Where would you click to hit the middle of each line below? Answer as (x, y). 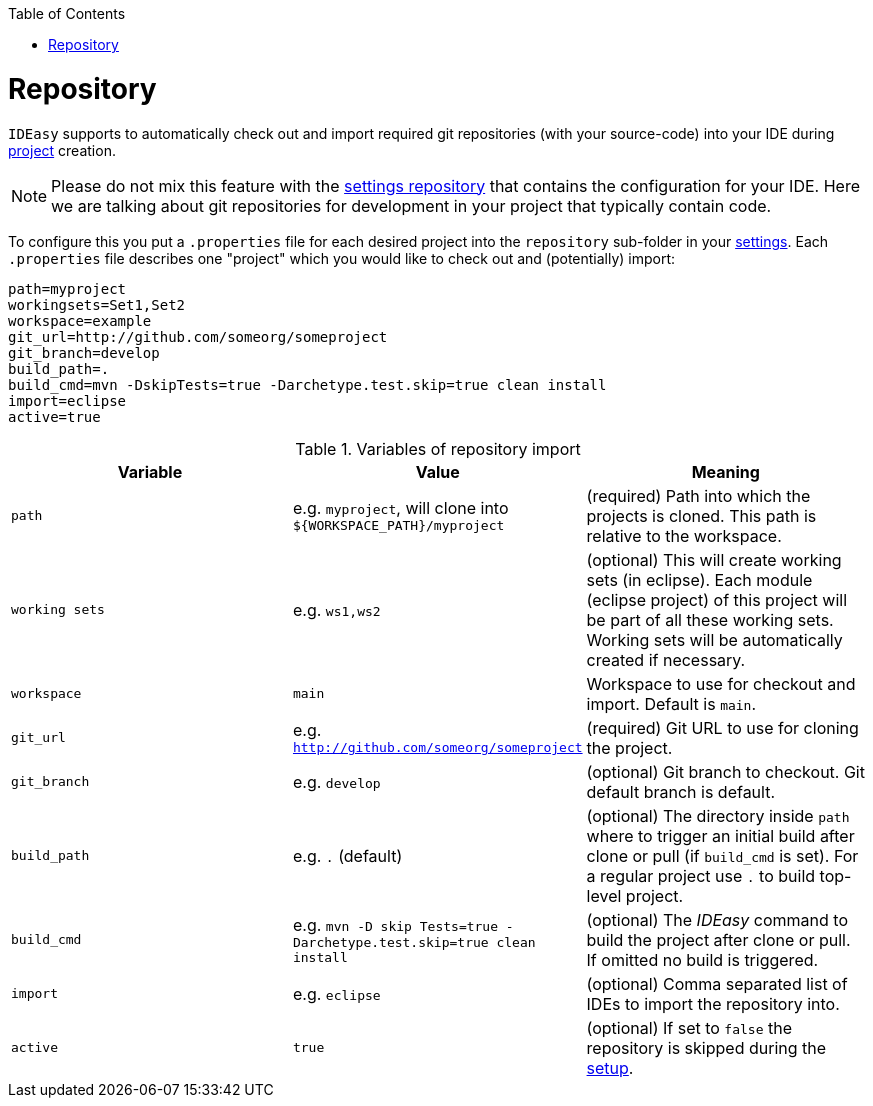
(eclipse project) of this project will (717, 599)
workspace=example (80, 320)
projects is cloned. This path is (701, 515)
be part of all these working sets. (710, 619)
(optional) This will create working (714, 559)
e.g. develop (336, 781)
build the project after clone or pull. (718, 939)
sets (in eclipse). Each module (699, 579)
